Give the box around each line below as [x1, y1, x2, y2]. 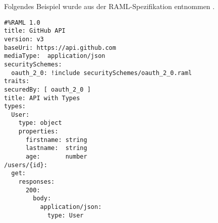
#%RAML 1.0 [4, 19, 40, 26]
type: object [18, 119, 62, 127]
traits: [4, 78, 30, 85]
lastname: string [25, 144, 87, 152]
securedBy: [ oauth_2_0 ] [4, 86, 91, 93]
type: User [47, 211, 84, 219]
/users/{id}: [4, 161, 47, 169]
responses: [18, 178, 55, 186]
